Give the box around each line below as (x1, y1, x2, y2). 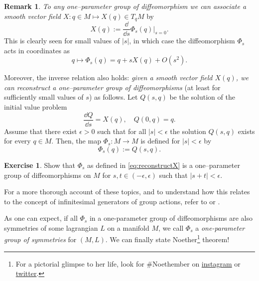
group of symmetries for (4, 234, 77, 245)
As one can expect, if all (4, 213, 78, 223)
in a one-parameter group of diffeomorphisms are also (89, 213, 253, 223)
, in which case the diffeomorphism (129, 35, 235, 46)
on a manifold (107, 222, 149, 233)
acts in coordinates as (4, 45, 70, 55)
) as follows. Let (89, 92, 138, 102)
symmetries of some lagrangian (4, 222, 98, 233)
